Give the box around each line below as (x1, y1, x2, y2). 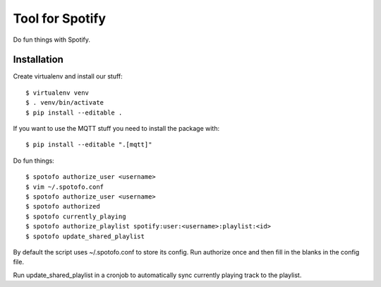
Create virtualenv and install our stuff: (13, 72, 123, 81)
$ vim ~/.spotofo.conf (25, 182, 104, 191)
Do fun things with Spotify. (13, 35, 91, 44)
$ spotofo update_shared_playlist (25, 232, 145, 240)
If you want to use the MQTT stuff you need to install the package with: (13, 124, 220, 133)
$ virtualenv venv (25, 88, 90, 97)
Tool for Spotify (13, 11, 106, 26)
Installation (13, 54, 64, 66)
